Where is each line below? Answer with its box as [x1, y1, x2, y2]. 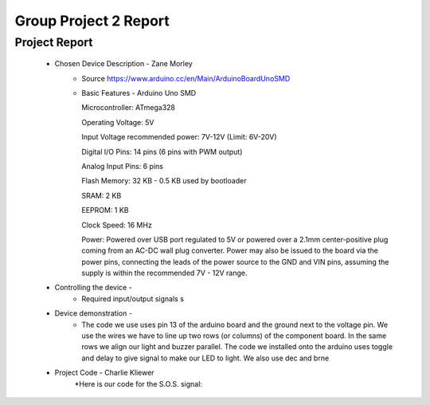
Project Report [14, 35, 93, 49]
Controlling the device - [54, 283, 133, 293]
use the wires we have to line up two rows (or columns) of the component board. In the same [81, 331, 387, 340]
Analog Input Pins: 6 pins [81, 161, 163, 171]
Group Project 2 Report [14, 12, 170, 29]
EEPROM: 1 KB [81, 206, 129, 215]
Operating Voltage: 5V [81, 117, 154, 127]
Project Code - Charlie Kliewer [54, 368, 154, 378]
